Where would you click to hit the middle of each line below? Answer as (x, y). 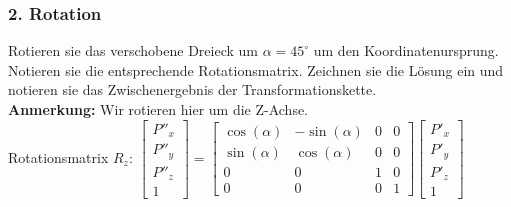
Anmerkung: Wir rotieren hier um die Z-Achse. (158, 109)
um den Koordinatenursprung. (406, 50)
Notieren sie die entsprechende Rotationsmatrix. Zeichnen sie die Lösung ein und (256, 69)
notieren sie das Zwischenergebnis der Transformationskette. (192, 89)
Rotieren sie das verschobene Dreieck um (133, 50)
